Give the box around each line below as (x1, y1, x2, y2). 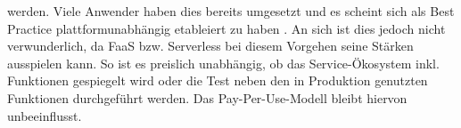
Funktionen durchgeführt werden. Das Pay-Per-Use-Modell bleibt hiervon (7, 88, 407, 107)
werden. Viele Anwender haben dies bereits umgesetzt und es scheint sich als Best (7, 2, 455, 20)
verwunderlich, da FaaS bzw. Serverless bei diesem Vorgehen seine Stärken (7, 36, 414, 55)
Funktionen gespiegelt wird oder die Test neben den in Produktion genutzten (7, 71, 428, 90)
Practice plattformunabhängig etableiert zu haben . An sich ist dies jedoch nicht (7, 19, 446, 37)
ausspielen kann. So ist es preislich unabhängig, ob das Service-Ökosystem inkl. (7, 53, 440, 72)
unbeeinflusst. (7, 106, 82, 124)
